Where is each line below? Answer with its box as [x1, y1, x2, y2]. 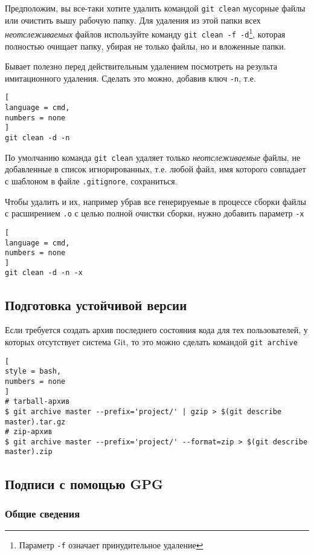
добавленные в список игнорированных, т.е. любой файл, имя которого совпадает [5, 163, 306, 175]
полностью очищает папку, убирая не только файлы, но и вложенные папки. [5, 39, 286, 52]
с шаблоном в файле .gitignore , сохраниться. [5, 174, 178, 187]
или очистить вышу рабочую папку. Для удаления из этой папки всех [5, 13, 261, 26]
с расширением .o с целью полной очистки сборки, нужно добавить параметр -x [5, 207, 304, 219]
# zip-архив [5, 427, 53, 437]
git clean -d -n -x [5, 268, 83, 277]
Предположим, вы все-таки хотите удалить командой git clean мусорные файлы [5, 2, 306, 14]
